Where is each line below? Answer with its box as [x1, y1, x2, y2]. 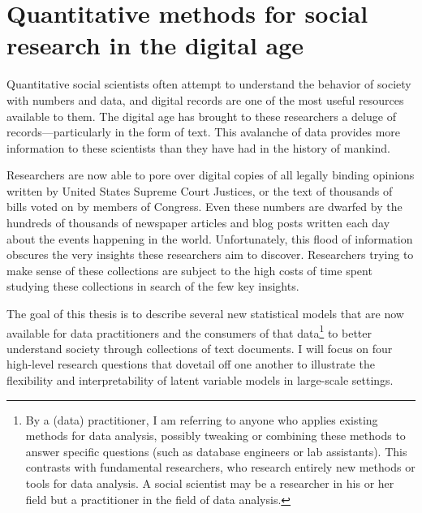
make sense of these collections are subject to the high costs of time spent [6, 261, 372, 278]
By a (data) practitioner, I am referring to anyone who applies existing [25, 411, 378, 428]
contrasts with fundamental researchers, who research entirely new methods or [25, 459, 416, 476]
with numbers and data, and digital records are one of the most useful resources [6, 91, 404, 108]
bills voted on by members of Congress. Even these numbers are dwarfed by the [6, 198, 403, 215]
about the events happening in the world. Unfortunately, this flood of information [6, 230, 413, 247]
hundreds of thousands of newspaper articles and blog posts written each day [6, 214, 390, 231]
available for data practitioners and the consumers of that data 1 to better [6, 321, 372, 341]
